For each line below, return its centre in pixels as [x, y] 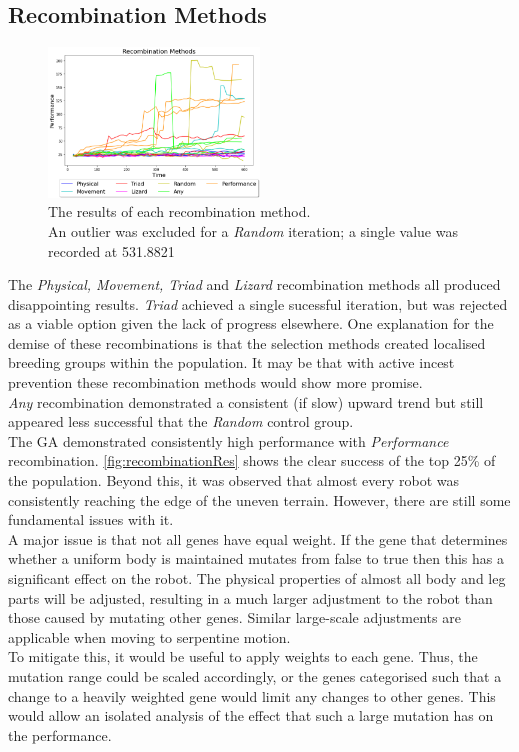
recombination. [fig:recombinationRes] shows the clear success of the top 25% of [252, 460]
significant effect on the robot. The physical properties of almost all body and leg [257, 578]
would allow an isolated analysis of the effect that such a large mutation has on [251, 715]
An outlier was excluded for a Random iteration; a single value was [253, 230]
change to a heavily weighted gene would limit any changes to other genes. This [252, 695]
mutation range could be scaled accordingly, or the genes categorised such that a [255, 675]
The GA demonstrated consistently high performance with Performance [228, 440]
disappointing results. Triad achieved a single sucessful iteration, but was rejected [258, 303]
